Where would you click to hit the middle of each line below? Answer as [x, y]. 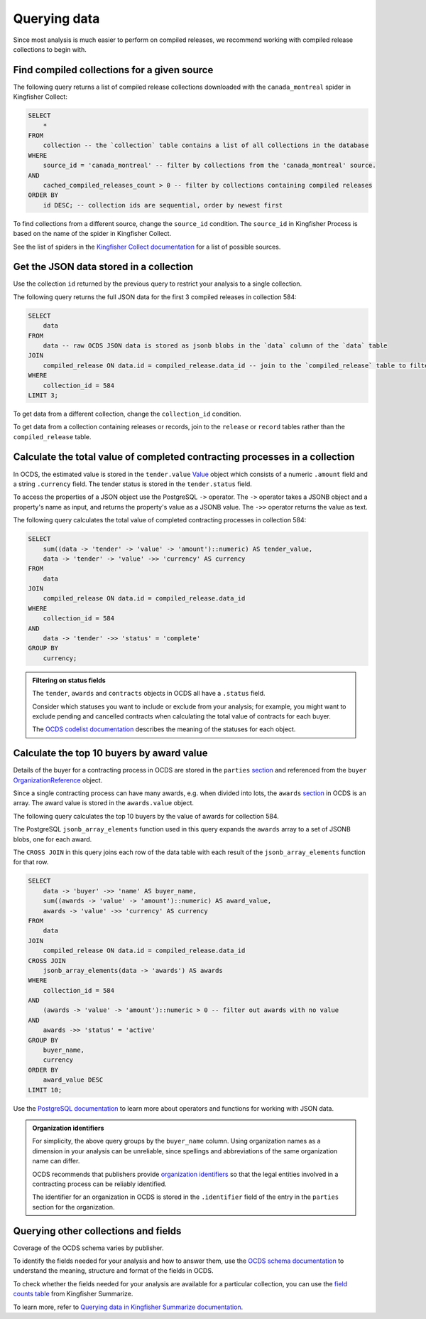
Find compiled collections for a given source [113, 70]
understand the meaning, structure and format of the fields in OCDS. [113, 1271]
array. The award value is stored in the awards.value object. [104, 803]
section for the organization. [73, 1207]
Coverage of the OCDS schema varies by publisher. [88, 1248]
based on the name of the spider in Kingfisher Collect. [92, 234]
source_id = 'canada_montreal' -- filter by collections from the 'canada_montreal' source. [209, 166]
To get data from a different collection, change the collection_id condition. [127, 414]
